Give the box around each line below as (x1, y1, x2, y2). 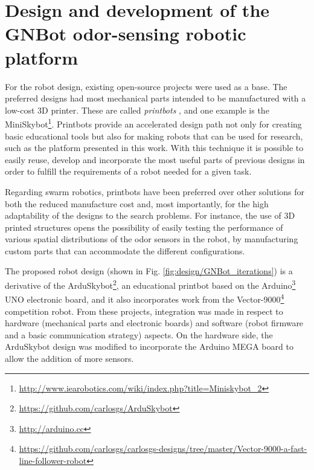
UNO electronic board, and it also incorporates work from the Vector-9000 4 (5, 291, 284, 305)
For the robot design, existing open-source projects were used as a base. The (5, 80, 287, 92)
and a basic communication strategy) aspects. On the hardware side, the (5, 328, 273, 341)
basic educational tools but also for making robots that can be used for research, (5, 129, 303, 142)
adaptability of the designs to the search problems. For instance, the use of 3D (5, 209, 295, 222)
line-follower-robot (19, 454, 87, 466)
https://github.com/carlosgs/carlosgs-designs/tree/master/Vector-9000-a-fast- (19, 442, 307, 455)
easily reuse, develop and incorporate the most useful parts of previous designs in (5, 153, 305, 166)
